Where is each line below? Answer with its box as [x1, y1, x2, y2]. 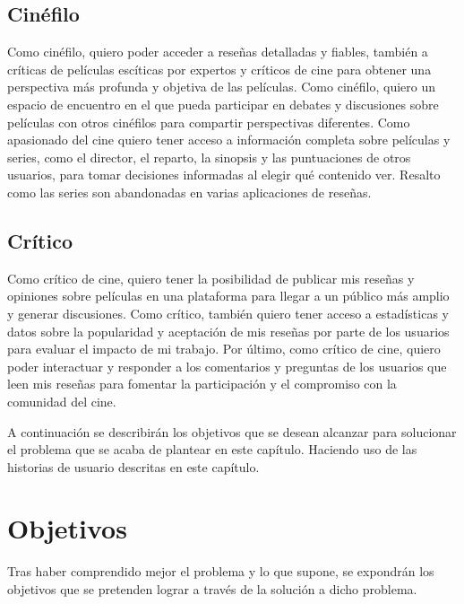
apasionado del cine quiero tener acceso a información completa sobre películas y [7, 130, 451, 149]
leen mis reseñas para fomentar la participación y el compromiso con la [7, 374, 397, 393]
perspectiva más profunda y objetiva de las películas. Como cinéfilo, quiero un [7, 77, 436, 96]
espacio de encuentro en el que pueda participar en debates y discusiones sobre [7, 94, 439, 113]
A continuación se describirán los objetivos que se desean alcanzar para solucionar [7, 422, 457, 441]
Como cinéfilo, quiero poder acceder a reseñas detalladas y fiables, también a [7, 42, 428, 61]
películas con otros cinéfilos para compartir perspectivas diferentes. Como [7, 112, 410, 131]
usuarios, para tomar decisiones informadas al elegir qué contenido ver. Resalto [7, 165, 441, 184]
